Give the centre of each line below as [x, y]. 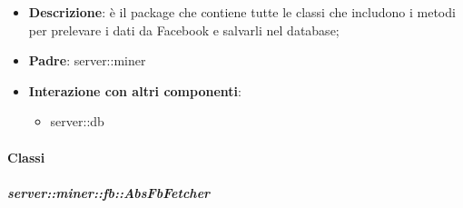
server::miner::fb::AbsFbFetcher [109, 192]
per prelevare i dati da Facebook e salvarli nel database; [184, 30]
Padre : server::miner [87, 60]
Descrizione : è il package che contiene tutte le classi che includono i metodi [242, 12]
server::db [77, 121]
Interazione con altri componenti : [135, 90]
